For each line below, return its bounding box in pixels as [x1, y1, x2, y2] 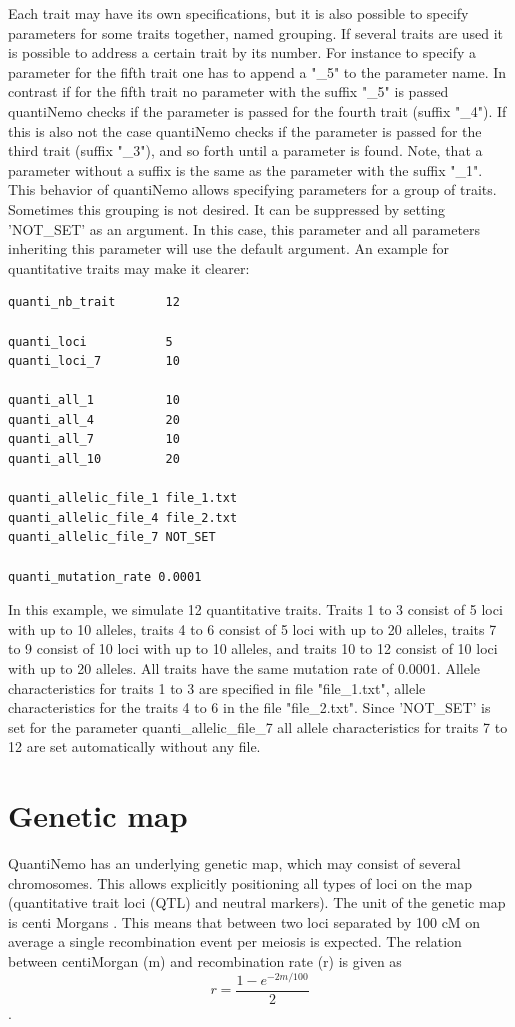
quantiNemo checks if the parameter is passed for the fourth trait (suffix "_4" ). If [8, 100, 507, 121]
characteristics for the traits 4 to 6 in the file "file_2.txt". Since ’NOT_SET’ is [8, 697, 491, 718]
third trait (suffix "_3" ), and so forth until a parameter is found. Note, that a [8, 140, 483, 161]
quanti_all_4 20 [8, 412, 180, 427]
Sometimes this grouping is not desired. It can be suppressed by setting [8, 198, 446, 219]
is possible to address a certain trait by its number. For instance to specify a [8, 42, 477, 63]
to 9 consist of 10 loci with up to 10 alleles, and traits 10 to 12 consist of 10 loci [8, 638, 498, 659]
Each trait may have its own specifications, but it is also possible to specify [8, 3, 469, 23]
